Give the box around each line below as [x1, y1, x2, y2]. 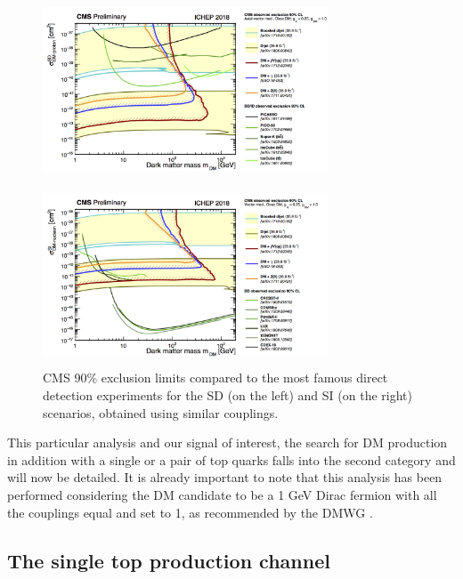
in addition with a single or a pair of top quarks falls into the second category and [7, 450, 456, 469]
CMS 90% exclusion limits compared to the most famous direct [43, 368, 388, 387]
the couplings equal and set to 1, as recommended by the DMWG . [7, 503, 373, 521]
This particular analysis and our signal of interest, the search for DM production [7, 433, 448, 452]
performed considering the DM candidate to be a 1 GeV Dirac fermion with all [7, 485, 437, 503]
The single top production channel [7, 546, 330, 574]
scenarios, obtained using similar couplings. [43, 403, 279, 422]
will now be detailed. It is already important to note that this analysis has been [7, 468, 443, 487]
